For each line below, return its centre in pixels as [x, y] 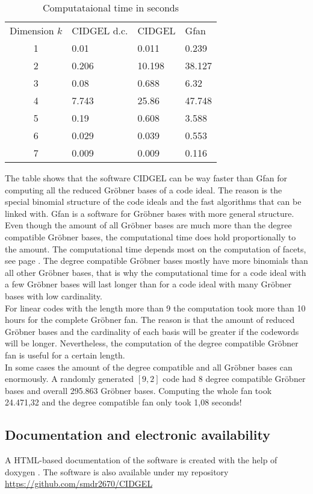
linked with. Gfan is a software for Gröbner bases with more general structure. [150, 213]
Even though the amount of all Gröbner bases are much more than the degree [148, 225]
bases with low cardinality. [54, 295]
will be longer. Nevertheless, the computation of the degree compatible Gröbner [152, 343]
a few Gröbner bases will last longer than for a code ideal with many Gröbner [148, 284]
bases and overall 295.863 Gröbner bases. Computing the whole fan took [138, 390]
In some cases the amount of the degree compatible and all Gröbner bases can [149, 367]
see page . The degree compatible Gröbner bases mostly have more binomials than [156, 261]
